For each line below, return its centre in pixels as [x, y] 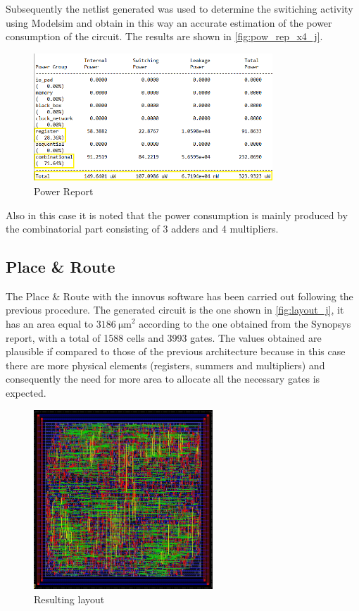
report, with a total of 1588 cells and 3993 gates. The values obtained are [164, 337]
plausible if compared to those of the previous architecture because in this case [176, 351]
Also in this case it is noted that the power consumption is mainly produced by [177, 215]
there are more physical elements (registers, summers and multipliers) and [165, 365]
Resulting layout [69, 599]
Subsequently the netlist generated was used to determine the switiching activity [179, 8]
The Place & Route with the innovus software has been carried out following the [179, 296]
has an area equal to [50, 324]
